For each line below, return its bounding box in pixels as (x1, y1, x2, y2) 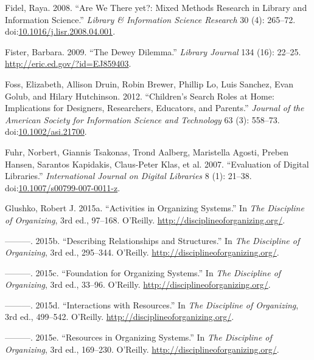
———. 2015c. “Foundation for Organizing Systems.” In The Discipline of (5, 266, 281, 279)
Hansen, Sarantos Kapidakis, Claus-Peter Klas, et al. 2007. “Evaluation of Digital (5, 157, 309, 170)
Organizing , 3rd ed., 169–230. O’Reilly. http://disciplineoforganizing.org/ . (5, 342, 279, 355)
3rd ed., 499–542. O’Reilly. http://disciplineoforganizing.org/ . (5, 310, 234, 323)
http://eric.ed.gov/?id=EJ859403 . (5, 57, 131, 70)
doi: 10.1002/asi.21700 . (5, 125, 87, 138)
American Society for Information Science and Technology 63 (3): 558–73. (5, 113, 280, 126)
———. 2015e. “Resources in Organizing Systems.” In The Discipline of (5, 331, 272, 344)
